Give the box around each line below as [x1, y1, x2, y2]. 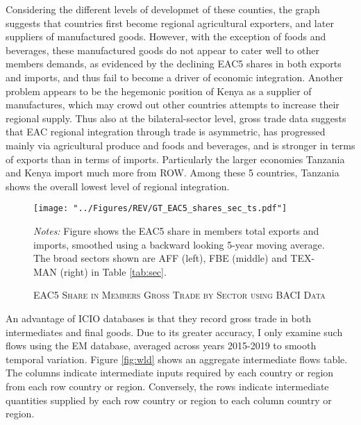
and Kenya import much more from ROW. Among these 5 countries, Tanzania [6, 165, 339, 180]
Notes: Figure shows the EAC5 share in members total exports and [33, 223, 319, 237]
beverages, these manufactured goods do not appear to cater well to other [6, 42, 319, 57]
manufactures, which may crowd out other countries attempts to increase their [6, 97, 339, 112]
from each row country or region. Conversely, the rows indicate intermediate [6, 378, 329, 393]
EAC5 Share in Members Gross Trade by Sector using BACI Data [33, 287, 326, 302]
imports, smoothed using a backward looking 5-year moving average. [33, 237, 325, 251]
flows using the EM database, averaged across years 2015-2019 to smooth [6, 338, 317, 353]
